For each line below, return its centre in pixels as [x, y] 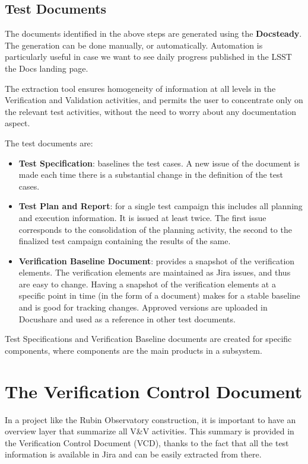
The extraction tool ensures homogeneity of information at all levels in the [140, 88]
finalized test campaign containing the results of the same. [125, 241]
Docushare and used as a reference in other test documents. [127, 319]
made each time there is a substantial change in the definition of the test [151, 175]
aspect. [18, 123]
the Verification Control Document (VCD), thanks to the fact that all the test [147, 442]
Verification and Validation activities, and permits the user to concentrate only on [154, 100]
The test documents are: [49, 143]
